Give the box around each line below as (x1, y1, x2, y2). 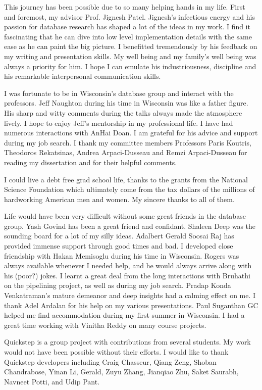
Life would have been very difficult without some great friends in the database (4, 211, 246, 221)
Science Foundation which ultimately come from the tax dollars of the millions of (4, 184, 255, 194)
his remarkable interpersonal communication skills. (4, 71, 161, 81)
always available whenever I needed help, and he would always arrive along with (4, 260, 252, 271)
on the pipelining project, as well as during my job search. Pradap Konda (4, 280, 231, 290)
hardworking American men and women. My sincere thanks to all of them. (4, 193, 235, 204)
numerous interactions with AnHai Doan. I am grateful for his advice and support (4, 127, 258, 138)
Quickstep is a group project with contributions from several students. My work (4, 336, 251, 347)
